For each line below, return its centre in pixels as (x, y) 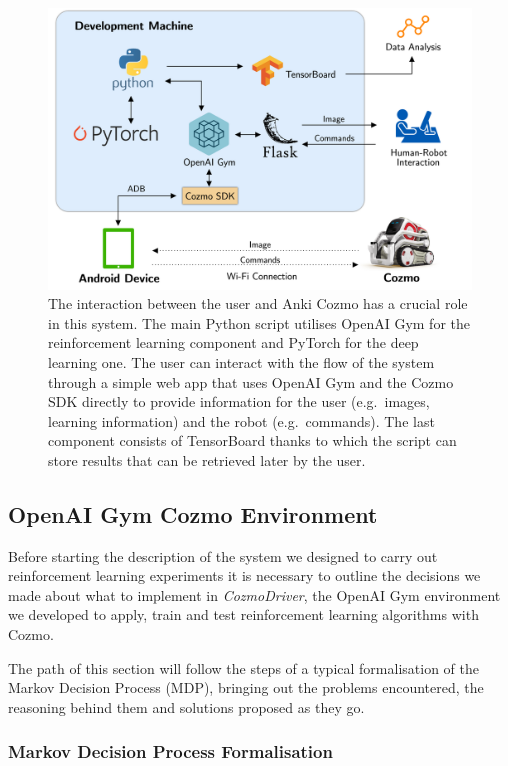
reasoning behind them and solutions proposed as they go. (186, 706)
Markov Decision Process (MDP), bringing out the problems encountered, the (246, 687)
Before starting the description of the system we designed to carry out (223, 555)
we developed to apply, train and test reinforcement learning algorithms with (243, 614)
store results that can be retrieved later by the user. (207, 459)
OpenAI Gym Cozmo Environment (193, 513)
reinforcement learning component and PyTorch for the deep (233, 342)
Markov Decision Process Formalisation (170, 751)
